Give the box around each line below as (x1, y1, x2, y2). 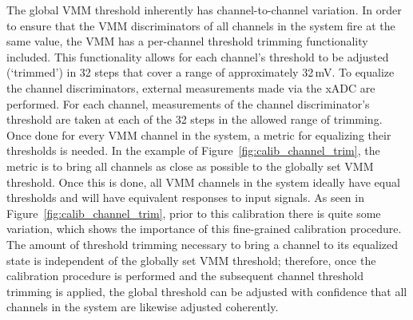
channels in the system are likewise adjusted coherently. (6, 298, 279, 315)
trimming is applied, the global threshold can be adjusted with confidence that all (6, 282, 407, 299)
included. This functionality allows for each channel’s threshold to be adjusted (6, 48, 389, 65)
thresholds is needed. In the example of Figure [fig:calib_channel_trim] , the (6, 142, 380, 159)
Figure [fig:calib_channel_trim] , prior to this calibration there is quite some (6, 204, 381, 221)
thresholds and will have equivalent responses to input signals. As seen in (6, 189, 364, 206)
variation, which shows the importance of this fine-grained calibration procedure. (6, 220, 402, 237)
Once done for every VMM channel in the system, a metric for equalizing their (6, 126, 391, 143)
